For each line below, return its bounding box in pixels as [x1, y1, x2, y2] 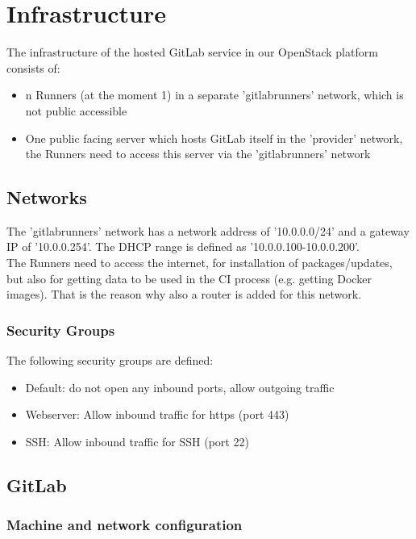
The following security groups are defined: [6, 352, 214, 369]
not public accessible [25, 102, 127, 119]
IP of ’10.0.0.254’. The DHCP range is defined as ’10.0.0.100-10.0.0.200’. [6, 238, 360, 255]
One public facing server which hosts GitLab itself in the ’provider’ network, [25, 129, 403, 146]
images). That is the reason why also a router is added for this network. [6, 286, 362, 303]
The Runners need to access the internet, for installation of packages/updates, [6, 254, 393, 271]
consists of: [6, 59, 60, 76]
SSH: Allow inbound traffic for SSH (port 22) [25, 432, 249, 449]
